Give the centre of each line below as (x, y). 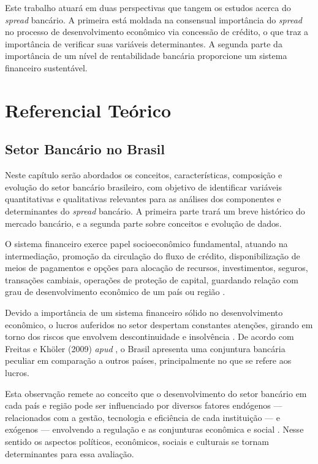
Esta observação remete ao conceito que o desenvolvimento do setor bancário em (156, 393)
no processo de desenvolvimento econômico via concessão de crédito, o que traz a (157, 32)
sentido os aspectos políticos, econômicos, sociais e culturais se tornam (137, 442)
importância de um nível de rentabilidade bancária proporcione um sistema (146, 56)
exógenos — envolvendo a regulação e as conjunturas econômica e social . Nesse (154, 429)
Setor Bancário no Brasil (85, 149)
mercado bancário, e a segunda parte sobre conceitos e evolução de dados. (143, 223)
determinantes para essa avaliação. (70, 453)
